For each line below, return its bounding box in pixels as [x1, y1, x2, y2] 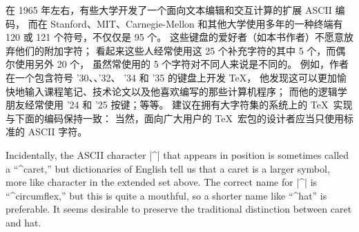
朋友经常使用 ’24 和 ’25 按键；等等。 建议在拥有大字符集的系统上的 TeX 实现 [6, 97, 353, 112]
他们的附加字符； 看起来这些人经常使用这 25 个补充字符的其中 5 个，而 [14, 43, 336, 57]
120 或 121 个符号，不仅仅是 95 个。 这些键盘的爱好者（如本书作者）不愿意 [6, 30, 344, 44]
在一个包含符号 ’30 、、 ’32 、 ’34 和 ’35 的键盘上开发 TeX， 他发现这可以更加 [6, 70, 337, 84]
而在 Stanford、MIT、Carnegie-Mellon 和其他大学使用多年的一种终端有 [28, 16, 343, 30]
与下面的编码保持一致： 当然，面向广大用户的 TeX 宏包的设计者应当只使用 [6, 110, 344, 125]
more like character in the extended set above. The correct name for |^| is [6, 175, 318, 189]
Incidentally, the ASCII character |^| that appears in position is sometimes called [6, 147, 349, 162]
